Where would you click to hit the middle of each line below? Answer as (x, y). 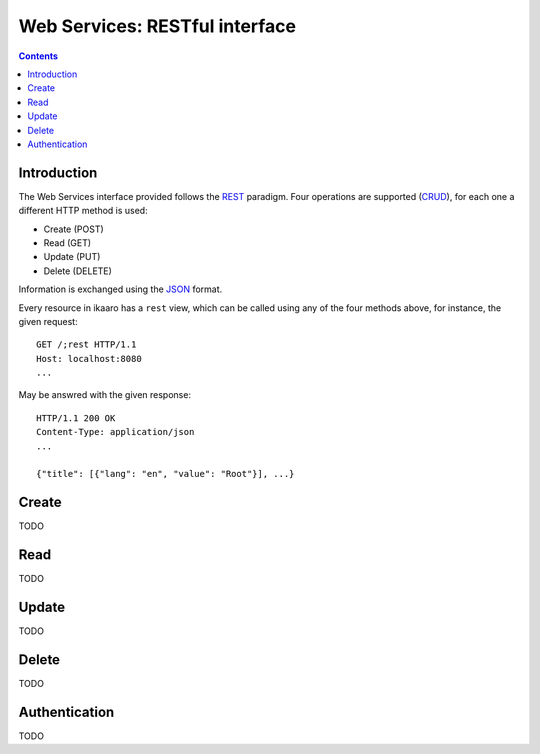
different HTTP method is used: (83, 211)
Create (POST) (73, 229)
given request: (48, 321)
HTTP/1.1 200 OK (76, 418)
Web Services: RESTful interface (157, 26)
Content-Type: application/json (115, 432)
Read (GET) (67, 242)
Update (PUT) (72, 257)
